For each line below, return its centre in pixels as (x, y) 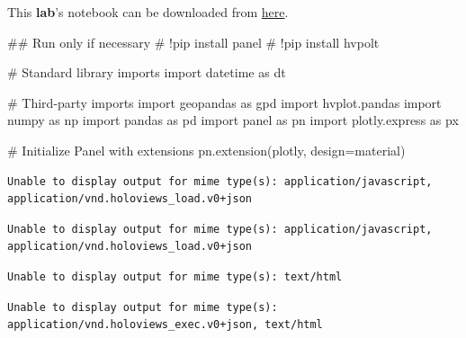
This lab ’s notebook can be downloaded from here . (148, 12)
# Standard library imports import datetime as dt (147, 72)
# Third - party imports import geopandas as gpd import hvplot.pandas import (224, 102)
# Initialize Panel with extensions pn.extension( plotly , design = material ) (206, 150)
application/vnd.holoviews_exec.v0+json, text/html (165, 325)
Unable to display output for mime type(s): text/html (175, 276)
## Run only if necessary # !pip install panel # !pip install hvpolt (193, 42)
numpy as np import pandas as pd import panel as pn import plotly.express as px (233, 120)
